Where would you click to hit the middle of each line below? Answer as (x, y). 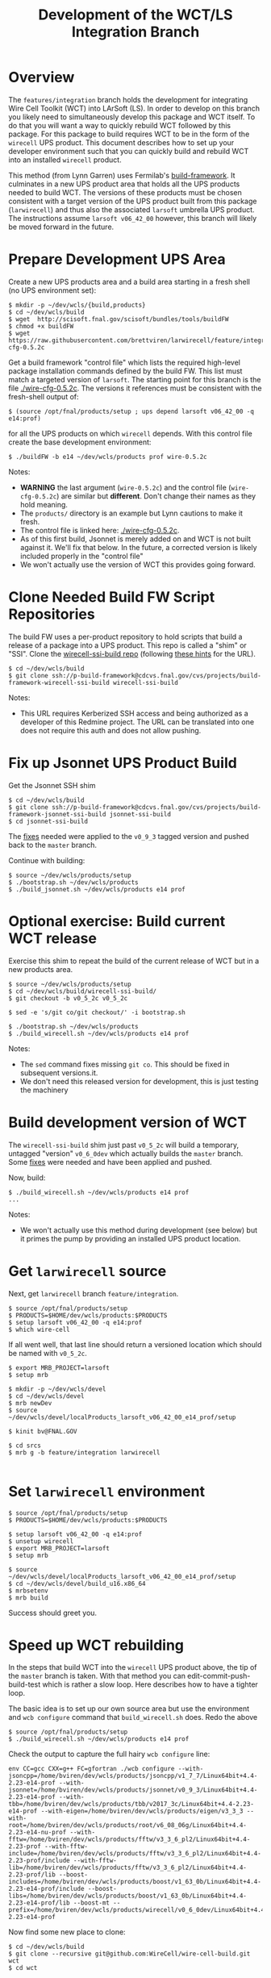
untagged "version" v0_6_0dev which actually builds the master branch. (126, 1153)
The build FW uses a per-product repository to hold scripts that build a (125, 636)
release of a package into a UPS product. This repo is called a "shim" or (128, 645)
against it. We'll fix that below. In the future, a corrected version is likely (138, 547)
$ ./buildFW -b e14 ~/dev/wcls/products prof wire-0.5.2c (108, 457)
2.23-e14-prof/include (46, 1889)
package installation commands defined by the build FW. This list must (125, 371)
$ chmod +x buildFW (41, 326)
